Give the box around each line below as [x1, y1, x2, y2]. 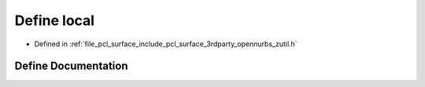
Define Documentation [14, 60, 128, 73]
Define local [14, 12, 94, 29]
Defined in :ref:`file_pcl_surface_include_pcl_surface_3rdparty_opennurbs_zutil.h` [34, 39, 298, 49]
